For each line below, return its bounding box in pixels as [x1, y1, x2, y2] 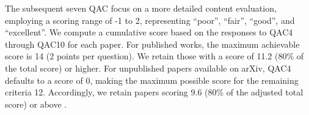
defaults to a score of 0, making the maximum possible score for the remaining [5, 73, 299, 86]
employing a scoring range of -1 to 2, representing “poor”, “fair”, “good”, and [5, 13, 295, 26]
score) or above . [5, 97, 67, 110]
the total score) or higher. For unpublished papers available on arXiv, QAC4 [5, 61, 291, 74]
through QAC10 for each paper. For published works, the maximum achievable [5, 37, 300, 50]
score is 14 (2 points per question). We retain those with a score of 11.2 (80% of [5, 50, 304, 62]
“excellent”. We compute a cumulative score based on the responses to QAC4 [5, 26, 293, 39]
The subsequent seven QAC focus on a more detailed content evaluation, [5, 2, 277, 14]
